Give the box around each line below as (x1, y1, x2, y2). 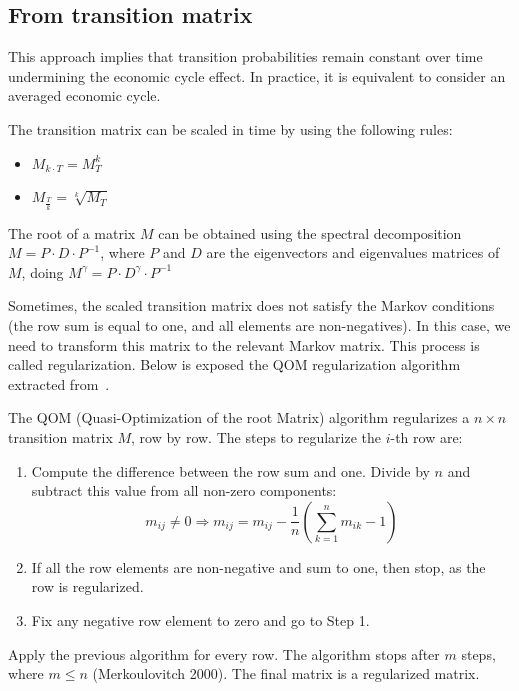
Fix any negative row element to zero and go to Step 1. (31, 609, 370, 630)
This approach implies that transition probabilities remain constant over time (8, 46, 483, 67)
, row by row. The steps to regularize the (131, 426, 381, 447)
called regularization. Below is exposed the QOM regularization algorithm (8, 354, 461, 375)
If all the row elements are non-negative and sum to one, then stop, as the (31, 556, 486, 577)
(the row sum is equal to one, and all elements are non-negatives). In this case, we (8, 314, 511, 335)
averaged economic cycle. (8, 85, 161, 106)
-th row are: (390, 426, 463, 447)
